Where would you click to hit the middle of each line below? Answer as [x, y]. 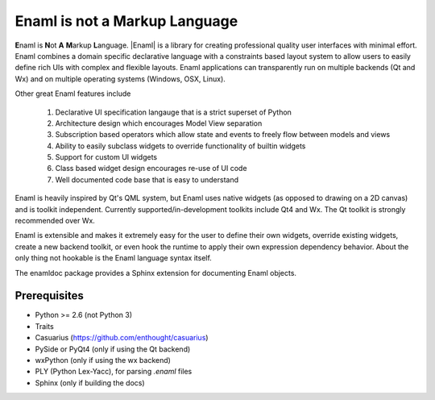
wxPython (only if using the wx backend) [103, 360]
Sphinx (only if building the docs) [90, 382]
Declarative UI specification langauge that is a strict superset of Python [173, 112]
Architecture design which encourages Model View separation [159, 123]
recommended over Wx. [55, 221]
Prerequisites [49, 296]
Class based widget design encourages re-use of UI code [151, 169]
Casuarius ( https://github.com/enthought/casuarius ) [122, 338]
